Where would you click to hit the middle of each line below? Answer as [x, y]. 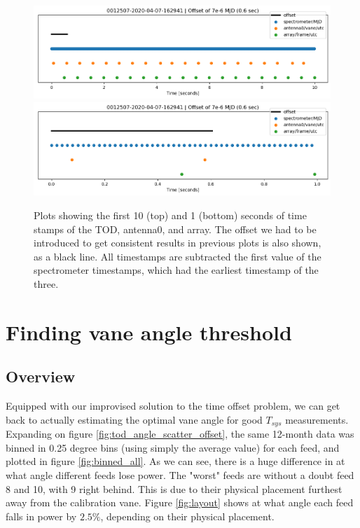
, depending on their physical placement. [187, 516]
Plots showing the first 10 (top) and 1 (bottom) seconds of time [170, 215]
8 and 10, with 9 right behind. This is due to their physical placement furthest [174, 488]
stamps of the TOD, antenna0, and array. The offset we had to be [175, 229]
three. [46, 283]
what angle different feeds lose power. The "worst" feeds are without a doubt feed [180, 474]
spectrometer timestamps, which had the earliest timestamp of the [176, 270]
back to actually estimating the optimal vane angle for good [134, 419]
